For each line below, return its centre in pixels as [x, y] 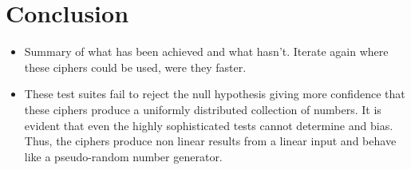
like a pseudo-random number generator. [123, 156]
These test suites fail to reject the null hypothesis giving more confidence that [215, 94]
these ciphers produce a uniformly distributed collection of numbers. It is [203, 109]
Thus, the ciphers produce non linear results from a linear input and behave [210, 141]
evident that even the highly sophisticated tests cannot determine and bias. [209, 125]
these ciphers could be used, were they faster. [135, 67]
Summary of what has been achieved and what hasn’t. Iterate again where [206, 51]
